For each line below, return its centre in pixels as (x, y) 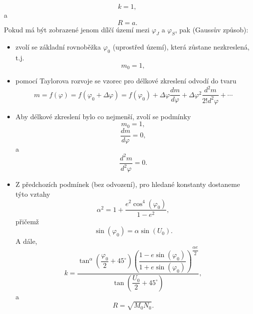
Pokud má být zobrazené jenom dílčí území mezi (77, 29)
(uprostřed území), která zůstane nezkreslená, (181, 47)
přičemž (27, 221)
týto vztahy (33, 194)
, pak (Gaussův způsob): (212, 29)
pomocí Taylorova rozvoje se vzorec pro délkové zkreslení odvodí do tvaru (126, 81)
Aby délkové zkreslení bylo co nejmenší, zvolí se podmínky (103, 116)
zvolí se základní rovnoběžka (58, 47)
